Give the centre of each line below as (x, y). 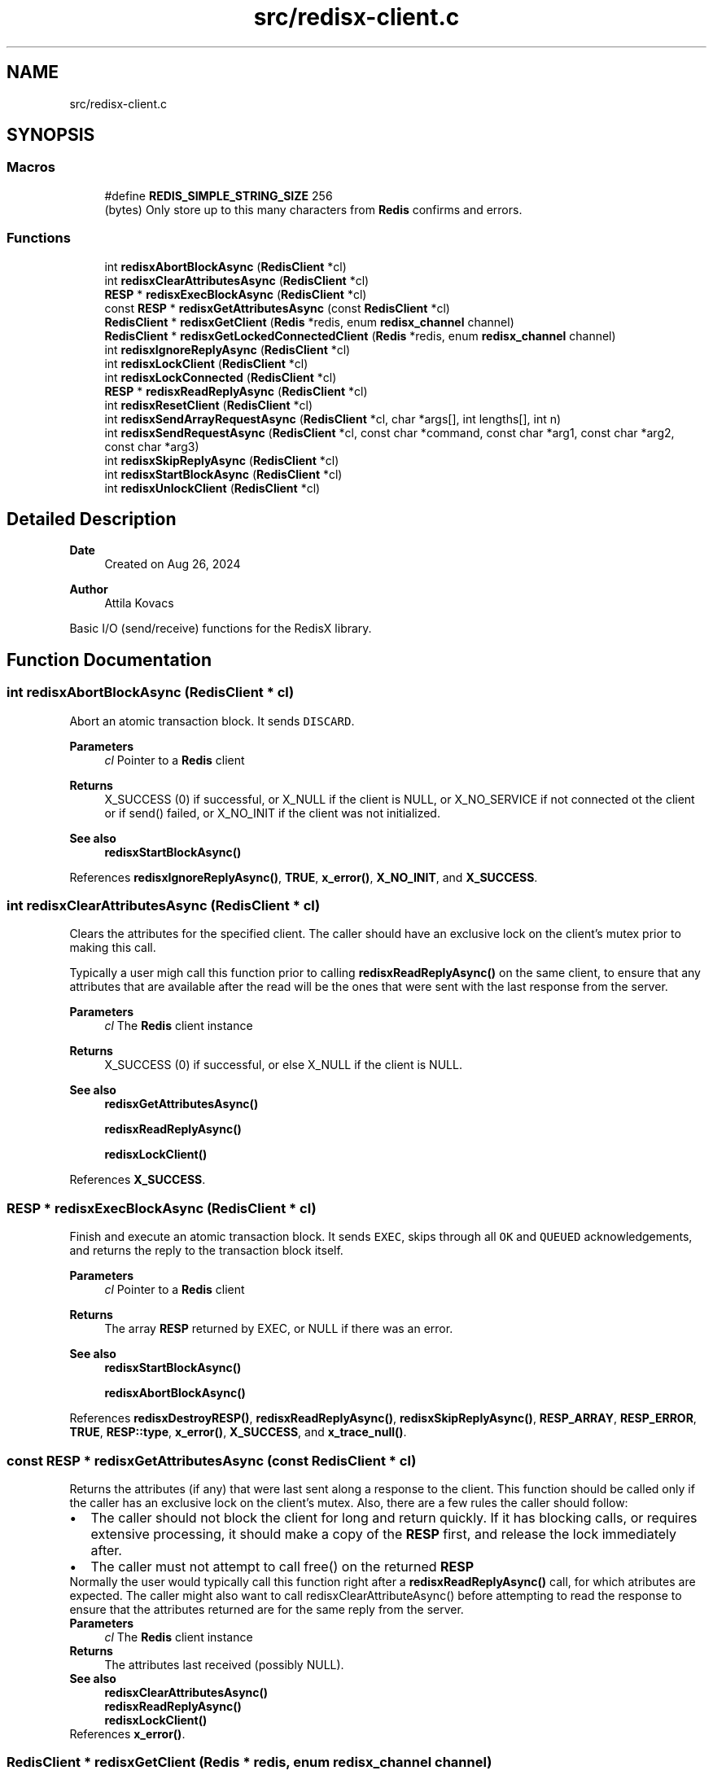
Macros (31, 167)
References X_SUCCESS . (138, 1180)
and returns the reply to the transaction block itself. (206, 1251)
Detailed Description (92, 519)
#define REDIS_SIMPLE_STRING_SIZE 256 (219, 195)
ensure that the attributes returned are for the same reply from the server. (267, 1609)
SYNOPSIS (51, 135)
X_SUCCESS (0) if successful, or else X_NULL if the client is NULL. (283, 1065)
